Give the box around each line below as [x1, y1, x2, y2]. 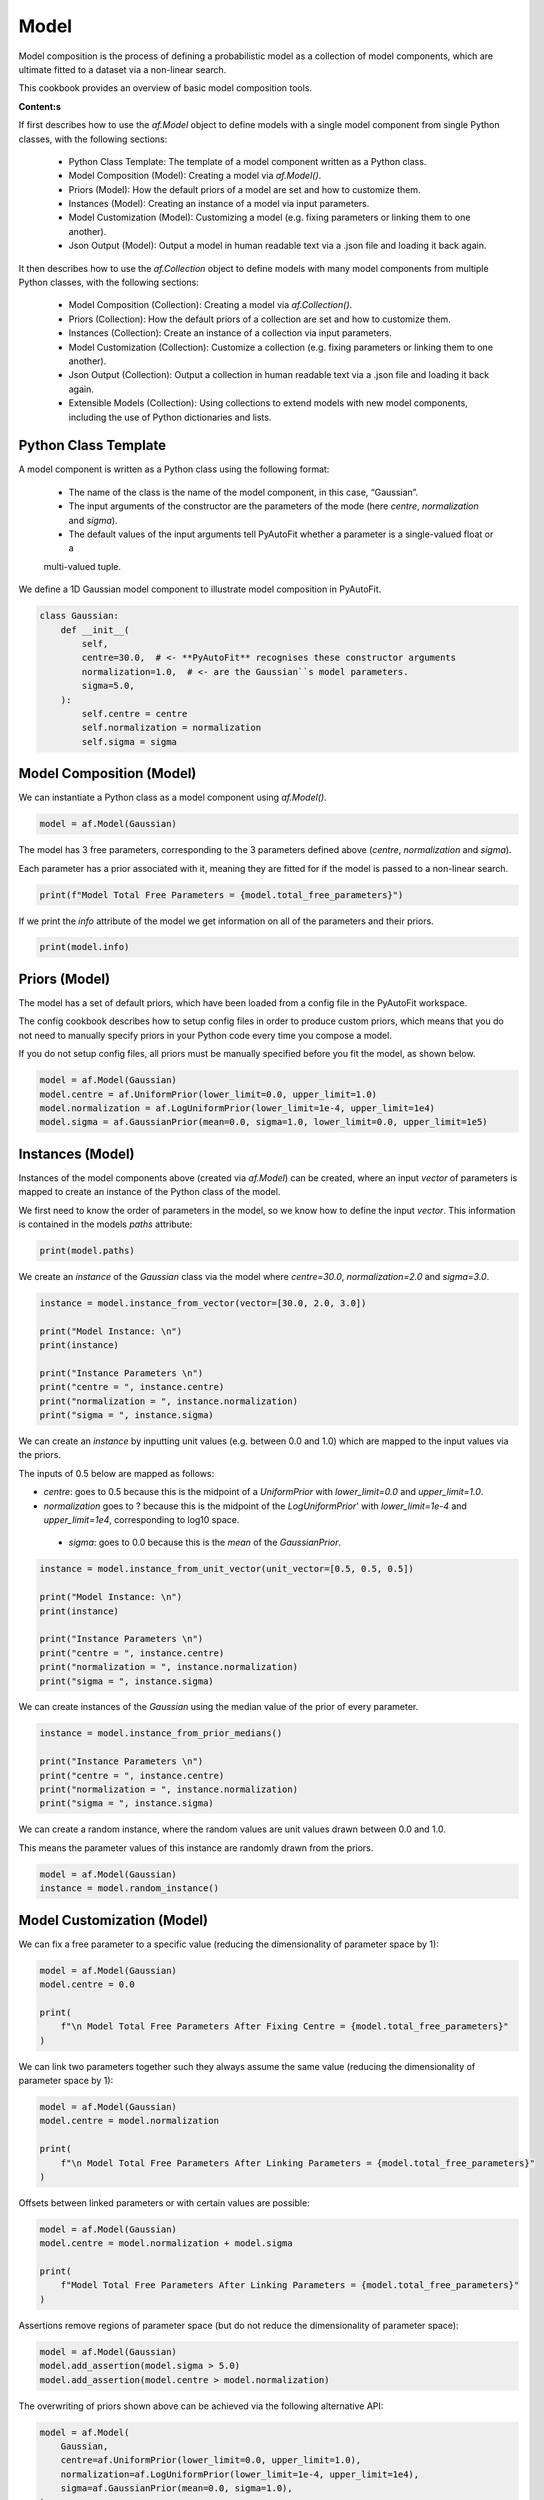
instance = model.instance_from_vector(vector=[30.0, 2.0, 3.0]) [39, 1297, 367, 1309]
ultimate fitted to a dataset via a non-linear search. [18, 63, 227, 75]
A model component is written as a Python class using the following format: [18, 463, 330, 475]
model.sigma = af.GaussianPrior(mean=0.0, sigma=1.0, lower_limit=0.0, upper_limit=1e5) [39, 1116, 489, 1128]
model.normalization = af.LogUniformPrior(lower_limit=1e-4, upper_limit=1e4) [39, 1102, 435, 1114]
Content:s [18, 100, 62, 112]
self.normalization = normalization [81, 722, 262, 734]
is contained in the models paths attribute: [18, 1218, 193, 1230]
